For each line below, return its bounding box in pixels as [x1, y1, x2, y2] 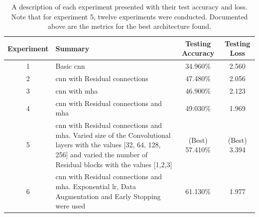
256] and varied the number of [55, 149, 148, 159]
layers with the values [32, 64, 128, [55, 139, 161, 150]
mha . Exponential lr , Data [55, 181, 136, 191]
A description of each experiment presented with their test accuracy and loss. [11, 1, 248, 11]
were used [55, 201, 86, 211]
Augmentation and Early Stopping [55, 191, 161, 201]
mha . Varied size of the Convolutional [55, 129, 171, 140]
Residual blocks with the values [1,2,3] [55, 159, 172, 169]
